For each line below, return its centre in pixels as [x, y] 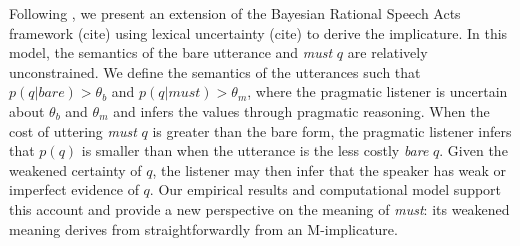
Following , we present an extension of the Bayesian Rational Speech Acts [235, 13]
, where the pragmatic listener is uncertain [377, 91]
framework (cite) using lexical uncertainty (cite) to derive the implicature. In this [258, 32]
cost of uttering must [73, 130]
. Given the [473, 150]
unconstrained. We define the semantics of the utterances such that [215, 71]
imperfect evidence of [74, 189]
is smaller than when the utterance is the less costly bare [255, 150]
